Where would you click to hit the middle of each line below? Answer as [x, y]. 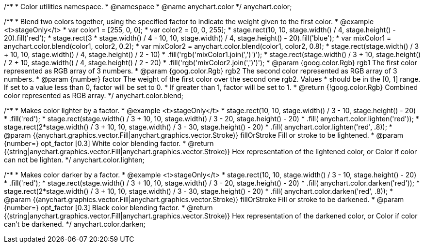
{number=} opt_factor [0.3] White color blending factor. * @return [109, 143]
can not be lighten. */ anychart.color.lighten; [74, 160]
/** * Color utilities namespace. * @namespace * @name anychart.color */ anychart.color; [148, 7]
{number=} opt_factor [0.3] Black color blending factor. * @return [108, 208]
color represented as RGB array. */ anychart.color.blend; [94, 95]
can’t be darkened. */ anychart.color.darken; [75, 224]
